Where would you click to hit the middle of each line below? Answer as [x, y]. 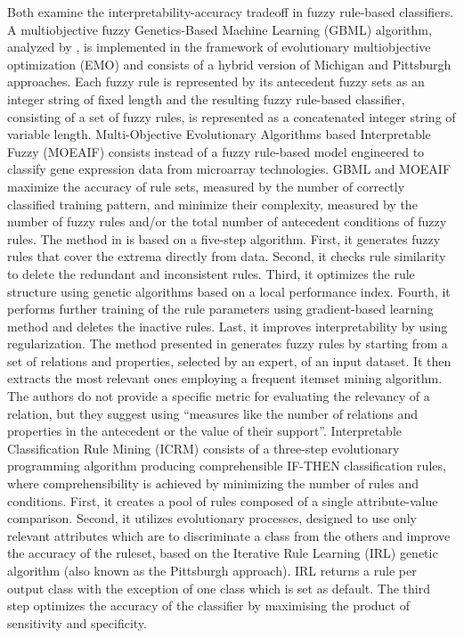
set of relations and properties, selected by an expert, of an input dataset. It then [229, 360]
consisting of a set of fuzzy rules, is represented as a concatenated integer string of [232, 116]
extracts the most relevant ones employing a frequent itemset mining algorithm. [225, 378]
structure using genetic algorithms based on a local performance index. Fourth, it [229, 291]
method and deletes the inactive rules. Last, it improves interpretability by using [228, 326]
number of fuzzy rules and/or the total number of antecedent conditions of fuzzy [227, 221]
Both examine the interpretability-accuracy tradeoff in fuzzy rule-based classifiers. [231, 12]
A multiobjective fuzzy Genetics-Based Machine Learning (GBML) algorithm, [220, 29]
